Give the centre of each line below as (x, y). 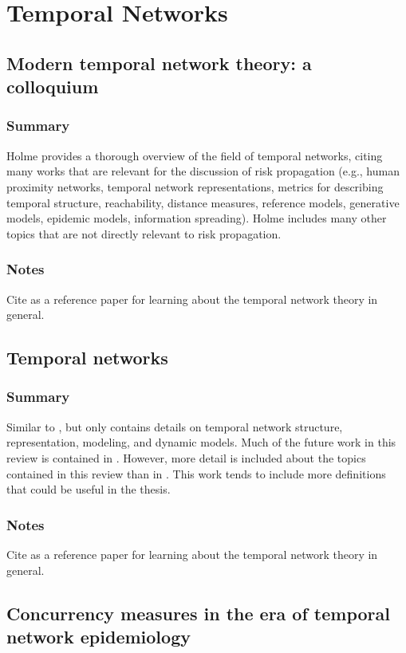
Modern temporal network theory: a (159, 63)
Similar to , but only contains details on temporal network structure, (175, 426)
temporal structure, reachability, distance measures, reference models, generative (203, 202)
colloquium (53, 87)
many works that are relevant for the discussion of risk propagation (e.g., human (203, 171)
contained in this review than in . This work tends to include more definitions (196, 473)
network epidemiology (99, 636)
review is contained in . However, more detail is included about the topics (186, 457)
